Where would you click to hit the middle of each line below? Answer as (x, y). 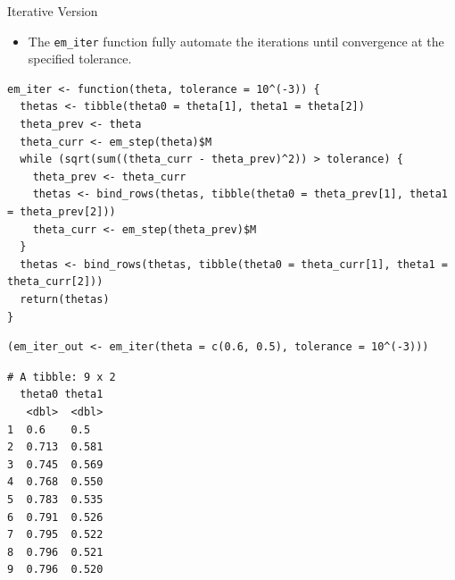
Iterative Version (53, 11)
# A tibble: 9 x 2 (62, 377)
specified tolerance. (80, 59)
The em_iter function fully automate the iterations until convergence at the (236, 41)
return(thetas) (65, 299)
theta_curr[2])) (55, 282)
